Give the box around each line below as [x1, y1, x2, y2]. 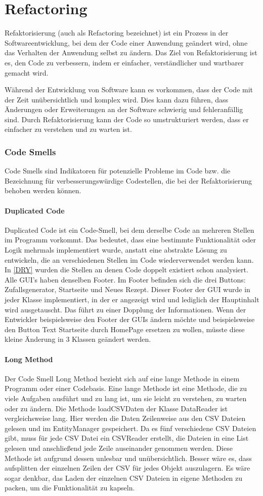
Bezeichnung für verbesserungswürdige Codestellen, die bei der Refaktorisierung [5, 175, 252, 186]
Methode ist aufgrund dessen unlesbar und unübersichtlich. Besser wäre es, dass [5, 452, 252, 463]
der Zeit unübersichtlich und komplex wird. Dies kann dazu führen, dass [5, 94, 229, 104]
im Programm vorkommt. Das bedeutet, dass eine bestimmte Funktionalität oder [5, 234, 256, 245]
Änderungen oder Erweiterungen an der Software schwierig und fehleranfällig [5, 104, 243, 115]
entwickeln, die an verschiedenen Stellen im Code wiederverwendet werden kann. [5, 254, 254, 265]
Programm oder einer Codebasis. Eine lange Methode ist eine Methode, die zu [5, 383, 247, 394]
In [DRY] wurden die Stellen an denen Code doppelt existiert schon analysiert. [5, 264, 248, 275]
